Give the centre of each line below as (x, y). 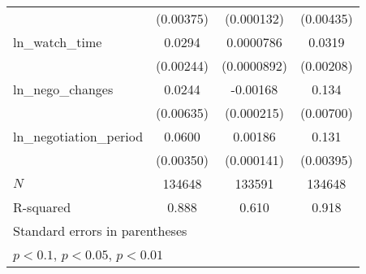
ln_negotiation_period (78, 136)
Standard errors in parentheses (100, 231)
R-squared (42, 207)
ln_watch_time (58, 42)
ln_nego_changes (63, 89)
